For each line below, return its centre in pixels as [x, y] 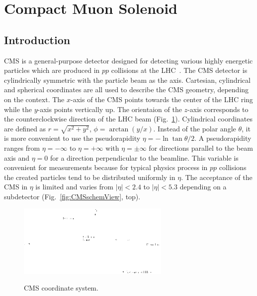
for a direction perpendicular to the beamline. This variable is [144, 157]
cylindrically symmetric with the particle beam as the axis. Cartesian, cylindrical [127, 80]
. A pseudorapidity [223, 138]
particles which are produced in [52, 70]
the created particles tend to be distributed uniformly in [90, 177]
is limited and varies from [74, 187]
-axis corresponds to [218, 109]
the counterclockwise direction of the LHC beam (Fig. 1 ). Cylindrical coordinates [128, 119]
